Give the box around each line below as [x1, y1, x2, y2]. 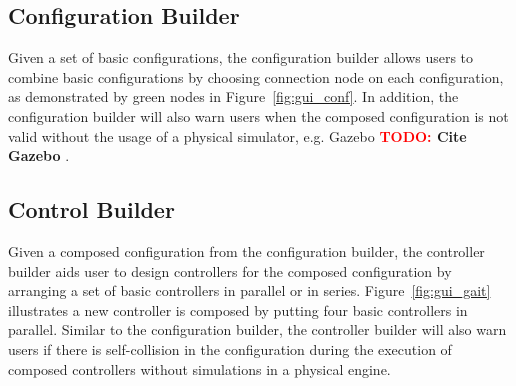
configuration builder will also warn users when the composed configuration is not [8, 105, 509, 126]
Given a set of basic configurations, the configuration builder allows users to [8, 47, 474, 68]
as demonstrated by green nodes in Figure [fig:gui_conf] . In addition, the [8, 86, 459, 107]
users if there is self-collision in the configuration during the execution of [8, 338, 452, 359]
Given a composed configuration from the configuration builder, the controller [8, 240, 485, 261]
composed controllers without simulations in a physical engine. [8, 358, 391, 379]
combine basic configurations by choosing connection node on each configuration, [8, 66, 504, 87]
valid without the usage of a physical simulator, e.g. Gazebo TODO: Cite [8, 125, 467, 146]
